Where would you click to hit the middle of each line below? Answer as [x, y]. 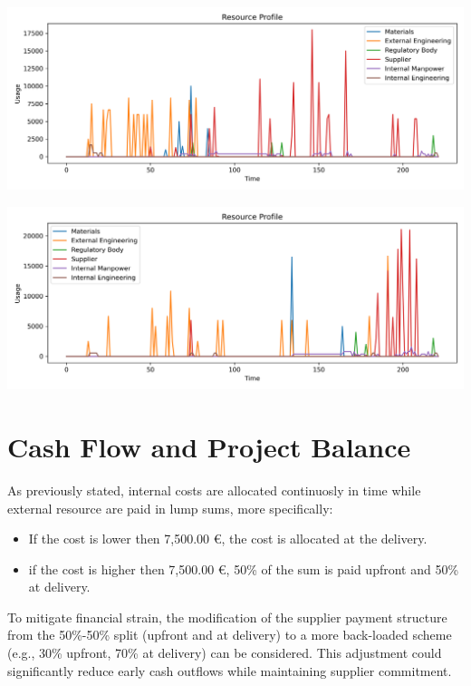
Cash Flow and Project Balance [209, 446]
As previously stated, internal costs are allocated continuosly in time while [214, 490]
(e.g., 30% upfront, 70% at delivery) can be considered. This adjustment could [225, 653]
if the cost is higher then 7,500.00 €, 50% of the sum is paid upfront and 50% [244, 568]
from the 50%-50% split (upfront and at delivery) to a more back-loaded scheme [230, 635]
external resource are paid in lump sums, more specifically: [170, 508]
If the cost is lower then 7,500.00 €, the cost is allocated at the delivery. [228, 539]
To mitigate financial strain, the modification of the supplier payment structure [227, 617]
